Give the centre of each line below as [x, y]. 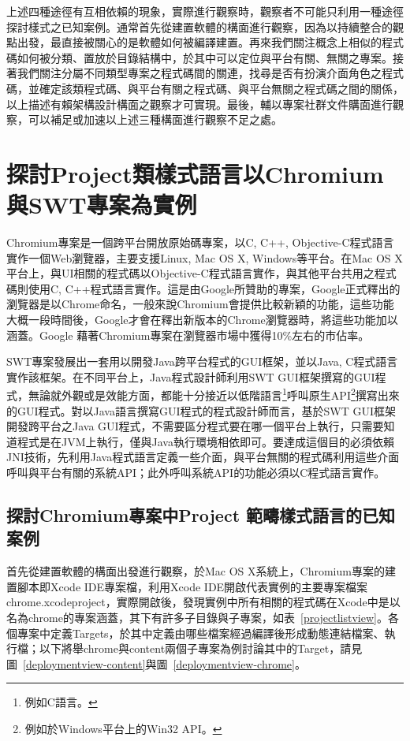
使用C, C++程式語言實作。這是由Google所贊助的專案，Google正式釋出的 [214, 288]
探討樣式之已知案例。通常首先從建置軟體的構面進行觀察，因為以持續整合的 [199, 26]
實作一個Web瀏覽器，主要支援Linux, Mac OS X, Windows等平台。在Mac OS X [205, 257]
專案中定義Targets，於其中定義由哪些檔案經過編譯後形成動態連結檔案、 [201, 633]
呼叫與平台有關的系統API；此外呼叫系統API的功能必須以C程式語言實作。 [196, 473]
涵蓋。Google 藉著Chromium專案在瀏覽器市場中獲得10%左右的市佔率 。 [188, 335]
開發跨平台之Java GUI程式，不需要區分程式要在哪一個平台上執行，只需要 [195, 426]
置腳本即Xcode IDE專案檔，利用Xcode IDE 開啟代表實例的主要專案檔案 [187, 586]
